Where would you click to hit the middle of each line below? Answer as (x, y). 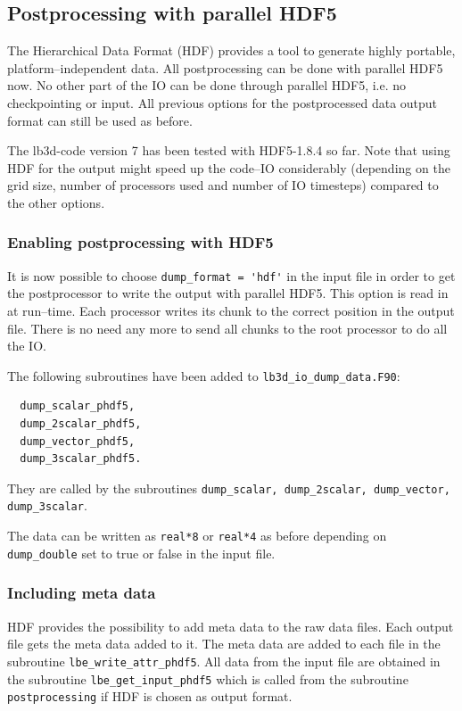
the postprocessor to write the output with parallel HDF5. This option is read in (228, 293)
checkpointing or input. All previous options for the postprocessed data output (223, 102)
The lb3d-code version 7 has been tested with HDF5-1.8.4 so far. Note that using (229, 150)
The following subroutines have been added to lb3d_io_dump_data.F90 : (204, 375)
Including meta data (82, 593)
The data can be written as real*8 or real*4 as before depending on (197, 536)
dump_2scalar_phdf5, (81, 424)
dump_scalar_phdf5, (78, 406)
